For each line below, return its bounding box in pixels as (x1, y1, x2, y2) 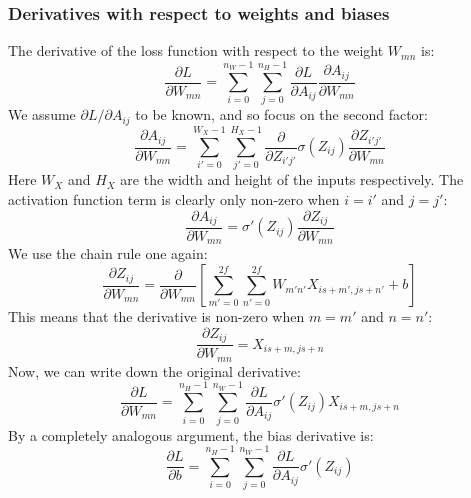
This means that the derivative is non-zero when (8, 306, 305, 327)
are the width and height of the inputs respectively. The (120, 169, 464, 190)
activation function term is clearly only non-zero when (8, 188, 340, 209)
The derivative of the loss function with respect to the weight (8, 40, 384, 61)
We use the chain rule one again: (8, 243, 208, 264)
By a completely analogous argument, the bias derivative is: (8, 424, 374, 445)
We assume (8, 104, 76, 125)
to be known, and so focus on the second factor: (135, 104, 428, 125)
